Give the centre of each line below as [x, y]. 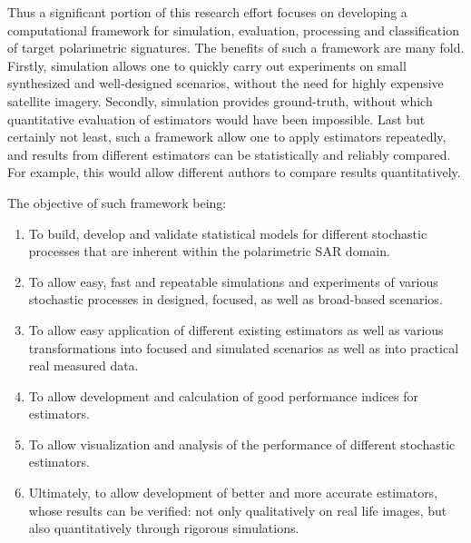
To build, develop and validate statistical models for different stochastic [228, 233]
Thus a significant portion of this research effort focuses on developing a [207, 12]
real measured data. [83, 365]
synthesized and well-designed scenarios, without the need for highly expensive [226, 83]
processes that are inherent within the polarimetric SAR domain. [209, 251]
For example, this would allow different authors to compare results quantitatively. [234, 172]
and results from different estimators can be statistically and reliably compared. [229, 154]
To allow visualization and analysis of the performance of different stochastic [242, 444]
